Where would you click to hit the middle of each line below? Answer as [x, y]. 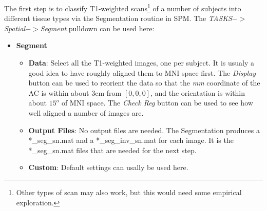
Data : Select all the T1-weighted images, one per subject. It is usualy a [141, 63]
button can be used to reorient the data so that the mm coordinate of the [144, 83]
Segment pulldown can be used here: [97, 28]
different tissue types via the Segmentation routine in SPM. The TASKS [118, 18]
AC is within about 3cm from [75, 92]
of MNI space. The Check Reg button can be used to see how [157, 103]
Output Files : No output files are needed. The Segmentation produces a [144, 130]
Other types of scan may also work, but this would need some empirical [129, 192]
